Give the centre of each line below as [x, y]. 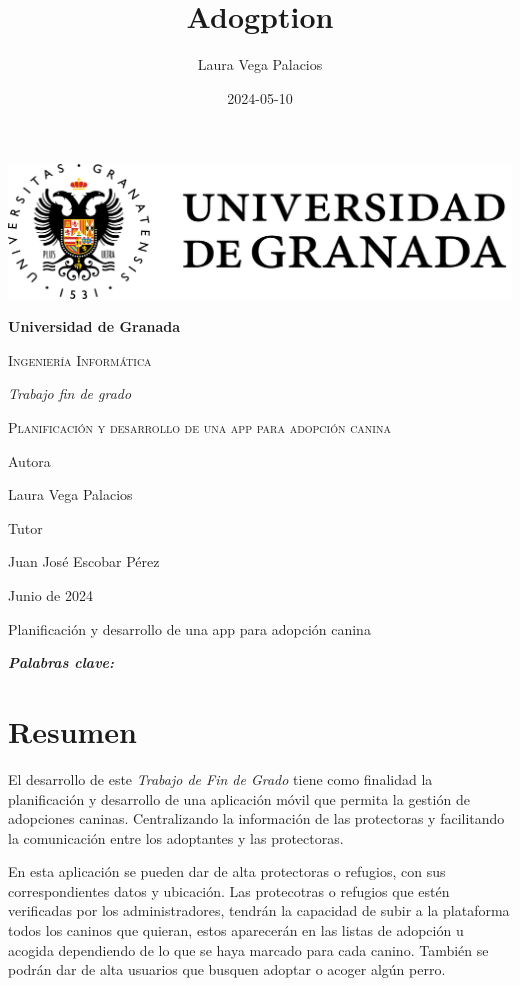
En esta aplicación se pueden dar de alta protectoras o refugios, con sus [227, 871]
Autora [29, 460]
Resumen [72, 730]
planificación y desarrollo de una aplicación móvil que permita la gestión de [239, 798]
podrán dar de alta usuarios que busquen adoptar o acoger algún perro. [227, 969]
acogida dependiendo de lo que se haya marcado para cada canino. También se [248, 949]
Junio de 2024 [50, 595]
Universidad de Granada [94, 326]
